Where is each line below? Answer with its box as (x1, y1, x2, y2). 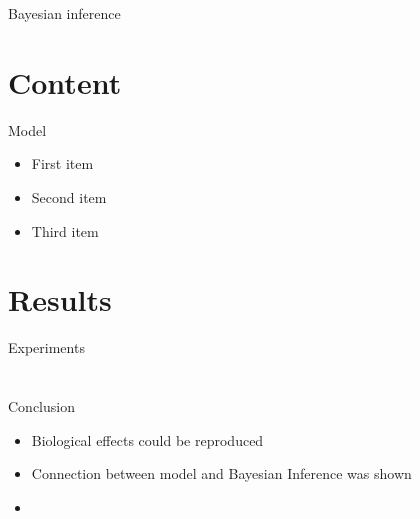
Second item (31, 186, 107, 207)
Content (8, 61, 122, 102)
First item (31, 153, 94, 174)
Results (8, 279, 112, 320)
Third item (31, 220, 99, 241)
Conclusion (8, 396, 75, 416)
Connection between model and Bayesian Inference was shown (31, 463, 412, 484)
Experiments (8, 337, 85, 358)
